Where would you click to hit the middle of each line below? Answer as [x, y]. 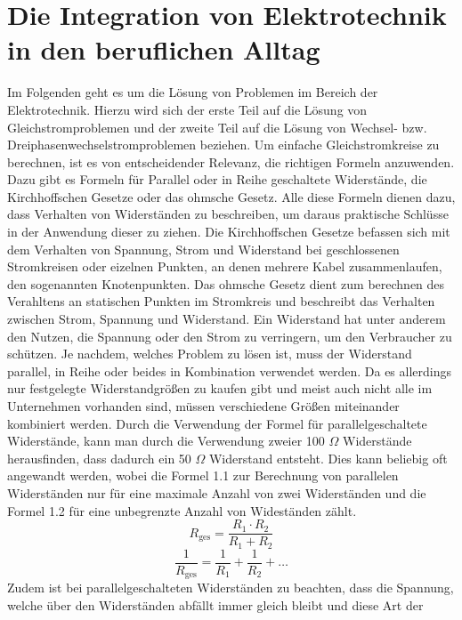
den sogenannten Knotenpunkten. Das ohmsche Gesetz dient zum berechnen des [226, 283]
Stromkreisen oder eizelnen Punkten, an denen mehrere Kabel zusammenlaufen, [225, 266]
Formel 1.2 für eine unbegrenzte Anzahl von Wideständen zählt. [182, 510]
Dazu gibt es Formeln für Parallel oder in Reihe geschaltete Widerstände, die [217, 179]
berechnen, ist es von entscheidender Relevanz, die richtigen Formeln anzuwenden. [231, 161]
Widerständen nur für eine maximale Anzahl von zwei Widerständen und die [217, 492]
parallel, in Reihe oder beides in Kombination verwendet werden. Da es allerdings [229, 370]
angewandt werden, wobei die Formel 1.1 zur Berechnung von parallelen [203, 475]
